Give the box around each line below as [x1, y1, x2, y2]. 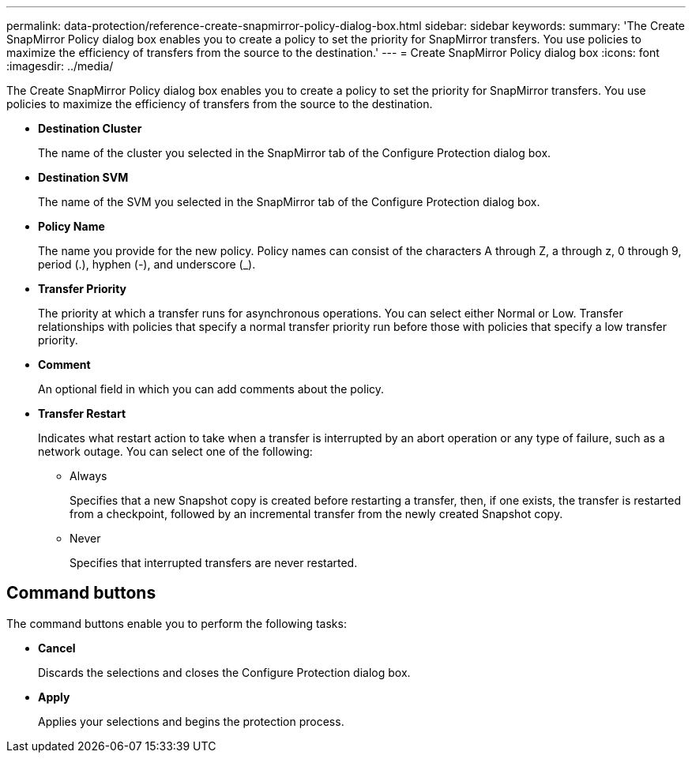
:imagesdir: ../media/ [6, 59, 114, 73]
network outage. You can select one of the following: [38, 445, 313, 458]
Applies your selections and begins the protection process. [38, 714, 344, 728]
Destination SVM [38, 171, 129, 184]
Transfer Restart [38, 407, 126, 420]
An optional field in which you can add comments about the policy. [38, 382, 385, 396]
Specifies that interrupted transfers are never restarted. [70, 556, 358, 569]
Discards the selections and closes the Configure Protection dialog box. [38, 665, 411, 679]
